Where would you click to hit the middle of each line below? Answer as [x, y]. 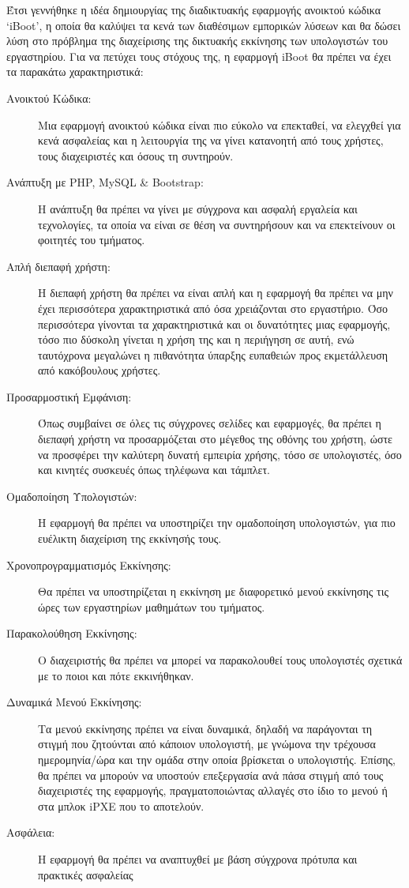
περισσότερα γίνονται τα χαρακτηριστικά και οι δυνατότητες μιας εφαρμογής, [214, 324]
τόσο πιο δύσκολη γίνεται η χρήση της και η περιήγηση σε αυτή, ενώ [196, 339]
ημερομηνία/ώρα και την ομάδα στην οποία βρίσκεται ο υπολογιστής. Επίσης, [217, 759]
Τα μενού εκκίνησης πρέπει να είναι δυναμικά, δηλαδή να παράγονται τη [205, 728]
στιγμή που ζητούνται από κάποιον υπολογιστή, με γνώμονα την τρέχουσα [207, 744]
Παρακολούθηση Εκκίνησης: [72, 633]
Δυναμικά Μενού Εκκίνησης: [74, 702]
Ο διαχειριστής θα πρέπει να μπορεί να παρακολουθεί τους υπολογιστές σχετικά [220, 660]
